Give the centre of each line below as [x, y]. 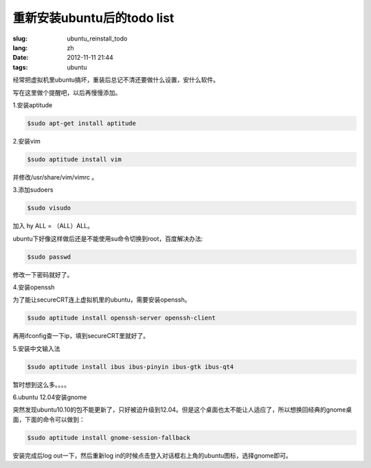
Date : [21, 58]
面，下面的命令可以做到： [49, 419]
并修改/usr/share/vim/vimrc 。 [55, 177]
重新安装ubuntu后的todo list [93, 18]
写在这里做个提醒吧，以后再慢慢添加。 [67, 92]
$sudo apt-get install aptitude [82, 123]
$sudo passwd [49, 257]
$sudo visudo [49, 208]
